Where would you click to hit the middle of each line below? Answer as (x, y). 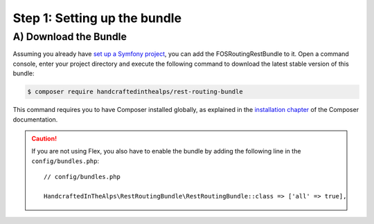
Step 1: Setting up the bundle (97, 18)
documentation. (35, 119)
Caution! (44, 138)
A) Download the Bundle (70, 37)
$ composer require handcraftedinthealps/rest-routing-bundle (135, 92)
